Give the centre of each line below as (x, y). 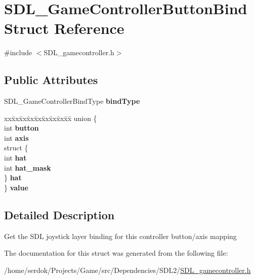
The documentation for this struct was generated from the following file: (116, 253)
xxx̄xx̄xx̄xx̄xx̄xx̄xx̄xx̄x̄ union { (51, 118)
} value (16, 187)
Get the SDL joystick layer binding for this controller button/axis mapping (120, 236)
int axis (16, 137)
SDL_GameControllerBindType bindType (72, 101)
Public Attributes (51, 80)
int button (22, 128)
